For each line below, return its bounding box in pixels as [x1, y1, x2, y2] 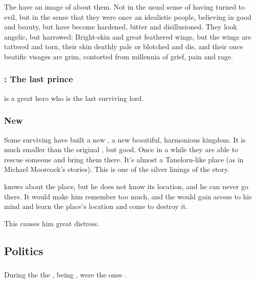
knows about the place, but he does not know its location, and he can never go [4, 181, 248, 191]
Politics [4, 242, 44, 258]
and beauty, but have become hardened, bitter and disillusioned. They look [4, 21, 237, 32]
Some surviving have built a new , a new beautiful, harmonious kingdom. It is [4, 134, 246, 145]
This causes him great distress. [4, 218, 99, 228]
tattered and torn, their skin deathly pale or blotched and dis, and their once [4, 41, 243, 52]
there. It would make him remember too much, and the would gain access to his [4, 191, 252, 201]
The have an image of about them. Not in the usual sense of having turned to [4, 2, 245, 12]
